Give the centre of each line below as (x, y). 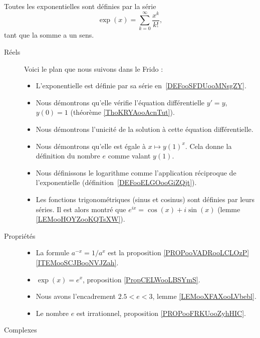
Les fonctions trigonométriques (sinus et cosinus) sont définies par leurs (145, 199)
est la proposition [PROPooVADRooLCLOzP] (179, 252)
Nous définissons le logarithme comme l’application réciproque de (136, 172)
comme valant (129, 156)
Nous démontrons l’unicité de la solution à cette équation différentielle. (145, 129)
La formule (53, 252)
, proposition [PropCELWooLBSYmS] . (142, 279)
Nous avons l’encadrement (76, 296)
